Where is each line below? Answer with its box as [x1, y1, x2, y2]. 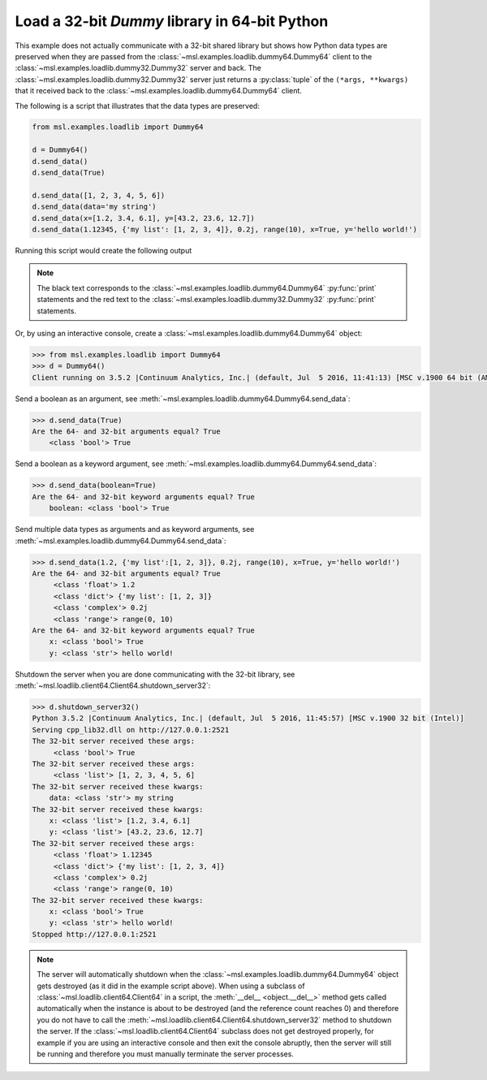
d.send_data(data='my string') [32, 202, 157, 211]
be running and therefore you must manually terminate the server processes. [37, 1048, 294, 1059]
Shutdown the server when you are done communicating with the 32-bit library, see [15, 669, 295, 679]
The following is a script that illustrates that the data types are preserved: [15, 101, 260, 110]
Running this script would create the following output [15, 245, 192, 255]
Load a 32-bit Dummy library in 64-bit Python [15, 12, 329, 30]
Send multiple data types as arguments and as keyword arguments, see [15, 525, 255, 534]
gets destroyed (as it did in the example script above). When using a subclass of [37, 981, 305, 991]
